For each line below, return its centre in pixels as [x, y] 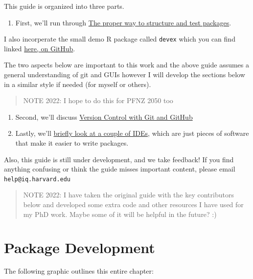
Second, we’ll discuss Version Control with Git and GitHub [104, 117]
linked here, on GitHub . [40, 48]
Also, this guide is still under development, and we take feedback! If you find [119, 159]
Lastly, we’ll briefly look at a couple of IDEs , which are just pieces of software [132, 133]
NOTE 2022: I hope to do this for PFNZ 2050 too [98, 100]
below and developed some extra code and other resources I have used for [133, 204]
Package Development [80, 247]
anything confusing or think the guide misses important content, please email [120, 169]
